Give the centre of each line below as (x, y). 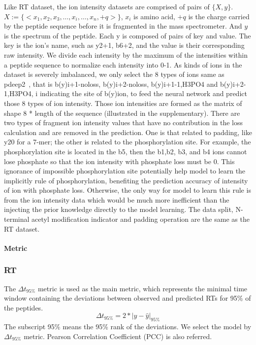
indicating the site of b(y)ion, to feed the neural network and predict (143, 93)
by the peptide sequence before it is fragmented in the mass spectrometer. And (123, 26)
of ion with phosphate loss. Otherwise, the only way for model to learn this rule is (128, 190)
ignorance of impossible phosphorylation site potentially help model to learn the (125, 171)
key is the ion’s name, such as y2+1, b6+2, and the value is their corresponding (124, 45)
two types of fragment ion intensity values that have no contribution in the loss (124, 122)
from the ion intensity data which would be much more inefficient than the (117, 199)
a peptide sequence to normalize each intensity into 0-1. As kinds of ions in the (123, 64)
